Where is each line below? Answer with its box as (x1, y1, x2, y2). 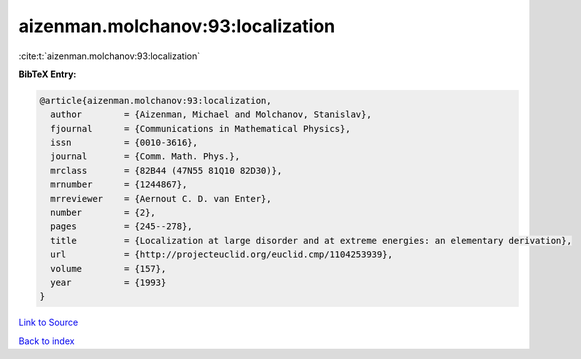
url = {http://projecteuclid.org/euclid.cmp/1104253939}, (50, 249, 394, 260)
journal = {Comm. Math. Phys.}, (50, 151, 240, 162)
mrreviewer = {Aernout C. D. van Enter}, (50, 193, 272, 204)
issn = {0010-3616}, (50, 137, 199, 149)
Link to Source (18, 316, 79, 329)
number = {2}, (50, 207, 157, 219)
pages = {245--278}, (50, 221, 194, 232)
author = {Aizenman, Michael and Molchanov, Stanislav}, (50, 109, 372, 120)
